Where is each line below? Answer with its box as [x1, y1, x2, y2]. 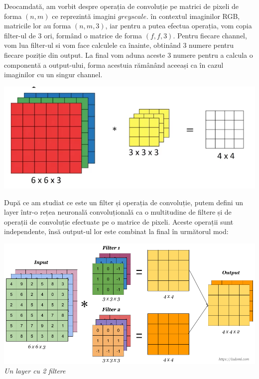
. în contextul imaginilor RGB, [146, 10, 240, 21]
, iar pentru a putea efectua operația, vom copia [105, 20, 252, 31]
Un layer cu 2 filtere [4, 366, 66, 376]
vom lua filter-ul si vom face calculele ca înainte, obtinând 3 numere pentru [4, 40, 234, 50]
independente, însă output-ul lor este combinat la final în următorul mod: [4, 226, 229, 237]
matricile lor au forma [4, 20, 71, 31]
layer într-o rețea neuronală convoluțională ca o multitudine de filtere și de [4, 207, 232, 217]
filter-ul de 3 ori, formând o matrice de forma [4, 30, 142, 40]
